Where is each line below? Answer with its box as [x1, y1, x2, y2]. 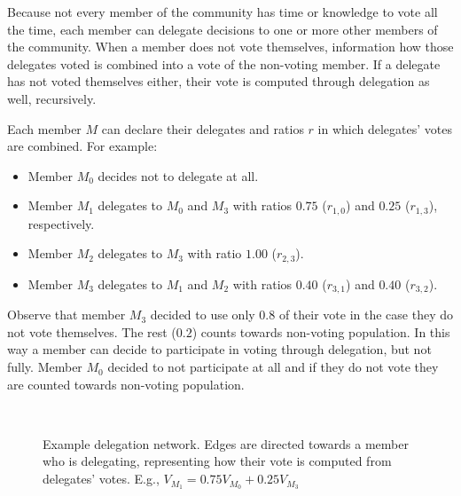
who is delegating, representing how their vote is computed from [43, 452, 392, 470]
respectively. [27, 214, 95, 232]
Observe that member [7, 305, 126, 324]
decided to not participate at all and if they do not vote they [107, 358, 439, 376]
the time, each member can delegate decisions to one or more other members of [7, 20, 438, 38]
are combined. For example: [7, 137, 158, 155]
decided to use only [150, 305, 255, 324]
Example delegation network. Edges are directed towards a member [43, 434, 409, 453]
